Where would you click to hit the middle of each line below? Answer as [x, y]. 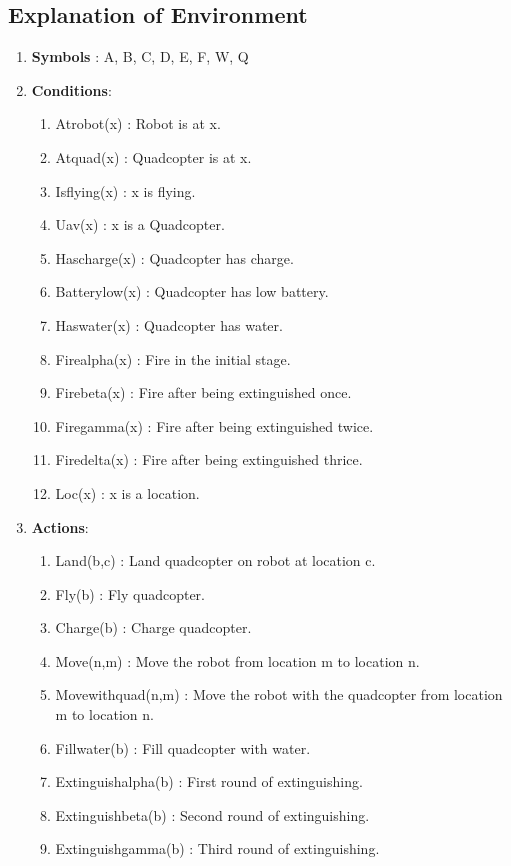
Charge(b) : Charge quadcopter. [153, 627]
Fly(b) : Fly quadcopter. [130, 593]
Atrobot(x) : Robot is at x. [138, 123]
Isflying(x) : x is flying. [125, 190]
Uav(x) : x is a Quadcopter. [140, 224]
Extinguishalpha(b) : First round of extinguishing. [209, 781]
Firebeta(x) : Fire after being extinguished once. [203, 392]
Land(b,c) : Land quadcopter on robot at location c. [215, 560]
